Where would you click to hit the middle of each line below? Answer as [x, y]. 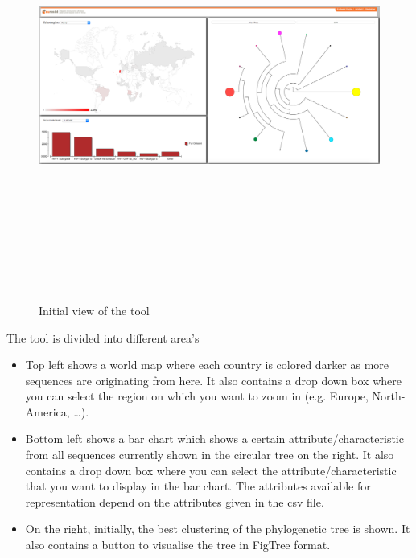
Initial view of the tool [94, 310]
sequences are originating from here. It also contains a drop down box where [213, 380]
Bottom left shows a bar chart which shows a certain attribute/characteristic [214, 439]
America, [47, 411]
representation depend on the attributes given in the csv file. [175, 501]
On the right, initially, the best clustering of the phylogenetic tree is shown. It [218, 529]
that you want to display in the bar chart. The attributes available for [198, 486]
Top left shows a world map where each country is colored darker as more [207, 365]
